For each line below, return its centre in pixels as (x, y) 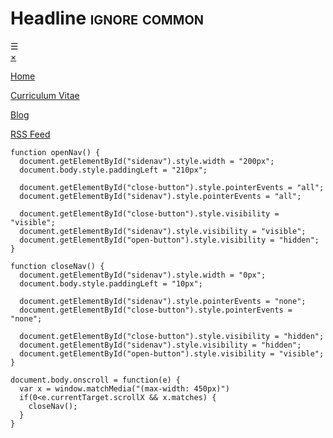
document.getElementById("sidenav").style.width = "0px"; (143, 275)
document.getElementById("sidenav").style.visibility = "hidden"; (160, 345)
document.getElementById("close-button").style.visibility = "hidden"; (172, 336)
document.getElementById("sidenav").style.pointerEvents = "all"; (160, 196)
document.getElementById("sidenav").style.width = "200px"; (147, 161)
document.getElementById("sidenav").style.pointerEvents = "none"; (163, 301)
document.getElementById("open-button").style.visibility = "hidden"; (169, 240)
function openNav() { (55, 152)
